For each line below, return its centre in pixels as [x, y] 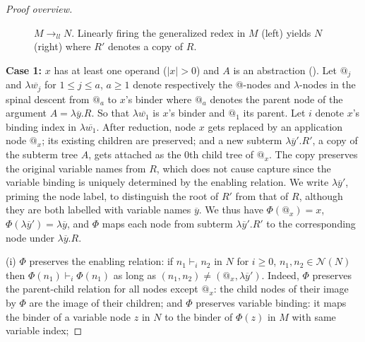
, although [321, 195]
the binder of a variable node [68, 316]
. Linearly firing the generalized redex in [158, 32]
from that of [262, 195]
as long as [134, 275]
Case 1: [24, 70]
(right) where [62, 46]
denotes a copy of [145, 46]
